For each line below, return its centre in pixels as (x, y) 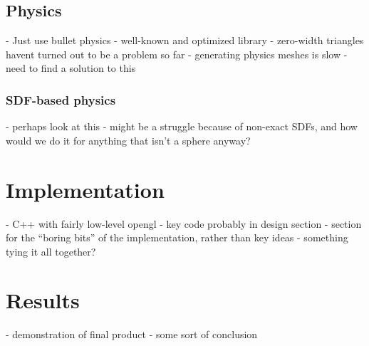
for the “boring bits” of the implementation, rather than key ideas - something (177, 237)
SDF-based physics (61, 99)
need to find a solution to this (71, 68)
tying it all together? (51, 251)
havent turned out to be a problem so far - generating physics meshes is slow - (177, 54)
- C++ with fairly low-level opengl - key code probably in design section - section (184, 223)
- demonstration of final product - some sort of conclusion (132, 334)
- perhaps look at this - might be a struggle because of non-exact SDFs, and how (182, 126)
